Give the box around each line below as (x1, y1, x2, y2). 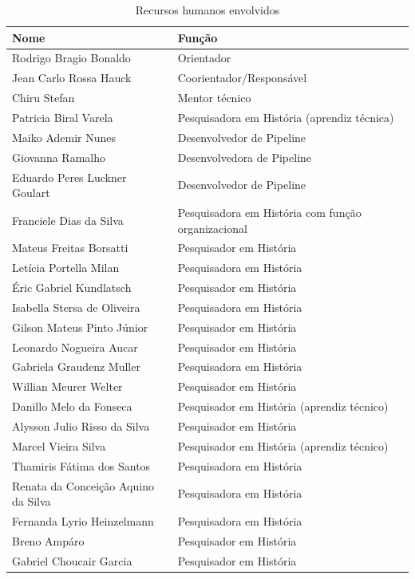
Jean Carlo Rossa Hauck (12, 69, 132, 86)
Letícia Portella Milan (12, 259, 120, 276)
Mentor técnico (177, 89, 251, 106)
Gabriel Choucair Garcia (12, 552, 132, 569)
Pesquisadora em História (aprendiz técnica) (177, 108, 394, 125)
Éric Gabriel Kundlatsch (12, 279, 132, 296)
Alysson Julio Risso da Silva (12, 417, 150, 434)
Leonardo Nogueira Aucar (12, 338, 138, 355)
